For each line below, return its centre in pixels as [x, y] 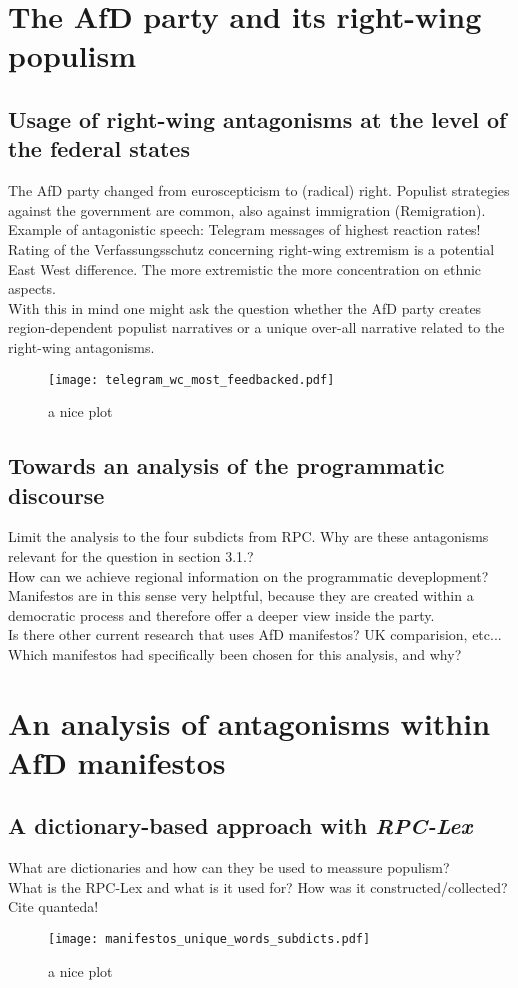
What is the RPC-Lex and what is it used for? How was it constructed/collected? [258, 886]
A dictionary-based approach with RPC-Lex [240, 825]
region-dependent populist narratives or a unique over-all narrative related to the [256, 327]
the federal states [99, 148]
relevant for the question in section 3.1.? [131, 555]
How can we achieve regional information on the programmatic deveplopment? [248, 575]
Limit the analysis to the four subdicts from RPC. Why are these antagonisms [248, 536]
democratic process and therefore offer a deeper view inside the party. [221, 614]
